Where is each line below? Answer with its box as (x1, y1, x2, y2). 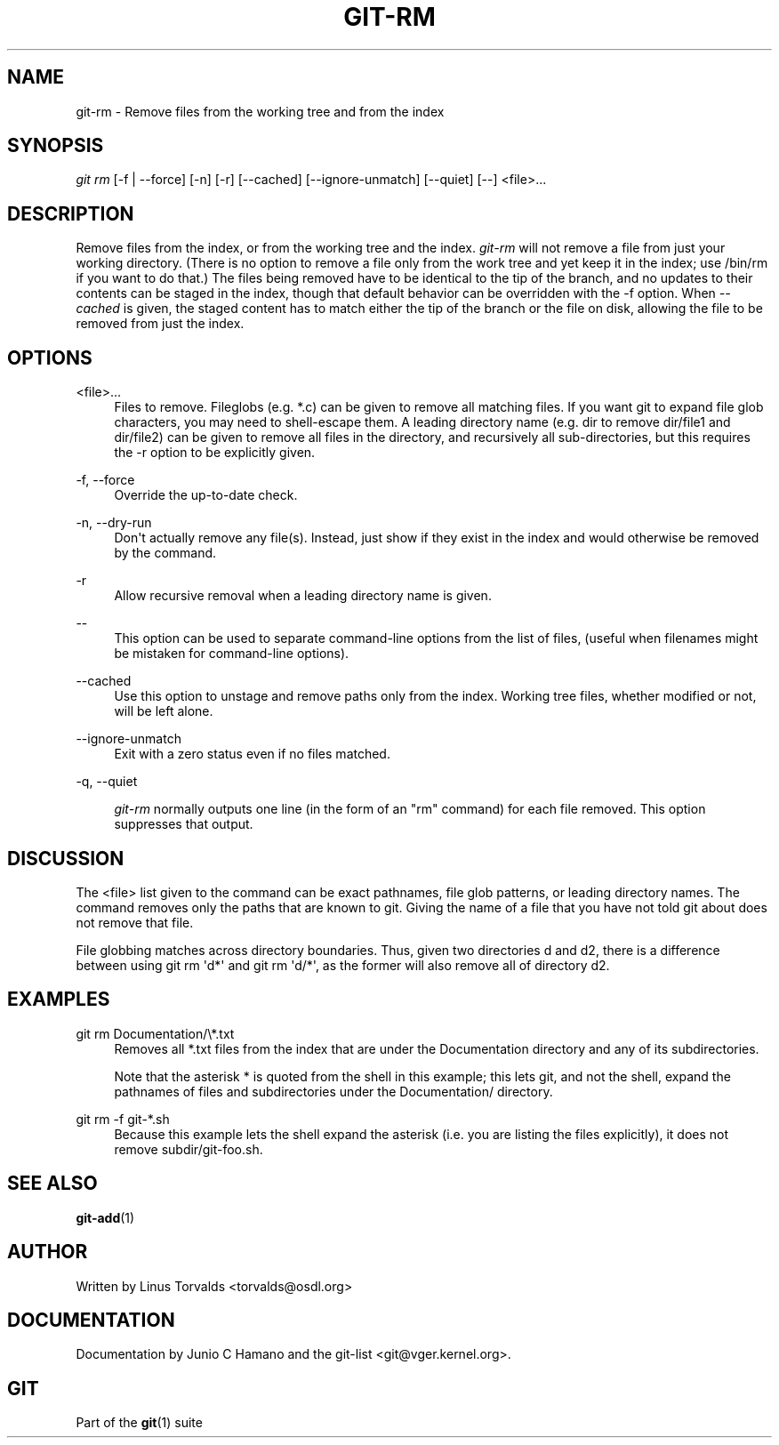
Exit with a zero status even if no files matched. (114, 746, 390, 762)
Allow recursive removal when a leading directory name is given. (114, 588, 492, 604)
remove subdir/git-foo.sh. (114, 1141, 263, 1157)
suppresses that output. (114, 816, 253, 832)
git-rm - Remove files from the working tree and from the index (76, 103, 445, 119)
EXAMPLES (7, 988, 110, 1011)
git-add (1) (76, 1209, 135, 1225)
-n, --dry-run (76, 515, 152, 531)
